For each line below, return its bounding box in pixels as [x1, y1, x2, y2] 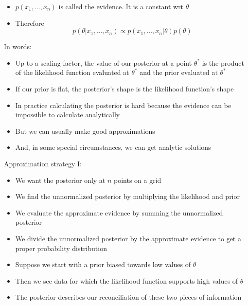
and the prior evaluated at [140, 67, 218, 77]
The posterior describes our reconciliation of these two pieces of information [15, 292, 242, 302]
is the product [202, 57, 244, 68]
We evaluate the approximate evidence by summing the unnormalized [15, 207, 223, 217]
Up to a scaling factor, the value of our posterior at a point [15, 57, 192, 68]
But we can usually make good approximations [15, 126, 155, 136]
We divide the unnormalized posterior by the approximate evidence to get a [15, 233, 241, 243]
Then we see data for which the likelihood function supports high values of [15, 275, 238, 286]
